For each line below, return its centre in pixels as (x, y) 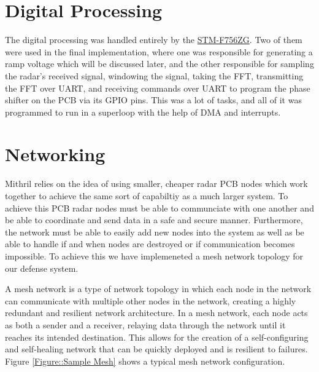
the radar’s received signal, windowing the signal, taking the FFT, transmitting (154, 75)
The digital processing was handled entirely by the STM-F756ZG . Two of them (154, 40)
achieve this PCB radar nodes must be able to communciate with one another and (159, 208)
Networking (55, 154)
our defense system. (42, 268)
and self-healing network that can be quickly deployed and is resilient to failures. (156, 349)
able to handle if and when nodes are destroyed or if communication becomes (150, 244)
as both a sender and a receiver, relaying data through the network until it (145, 324)
